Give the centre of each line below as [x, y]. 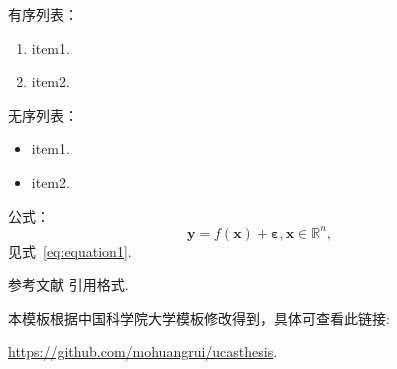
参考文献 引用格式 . [68, 284]
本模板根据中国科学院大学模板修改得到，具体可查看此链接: [199, 317]
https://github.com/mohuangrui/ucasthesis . [143, 351]
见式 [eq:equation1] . [70, 250]
